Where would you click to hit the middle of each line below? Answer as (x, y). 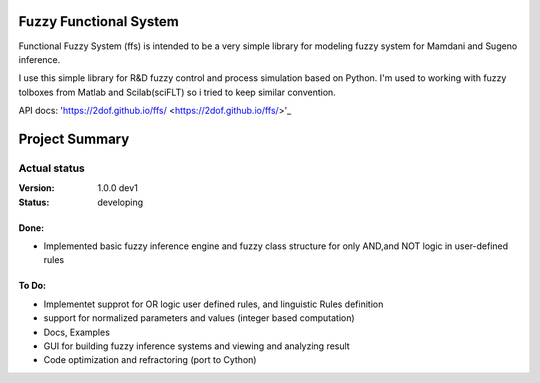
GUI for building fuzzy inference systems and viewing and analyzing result (196, 346)
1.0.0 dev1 (118, 188)
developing (120, 202)
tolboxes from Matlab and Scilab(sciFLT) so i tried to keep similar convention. (177, 92)
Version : (36, 188)
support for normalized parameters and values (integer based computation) (199, 318)
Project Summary (74, 138)
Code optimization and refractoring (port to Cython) (150, 360)
